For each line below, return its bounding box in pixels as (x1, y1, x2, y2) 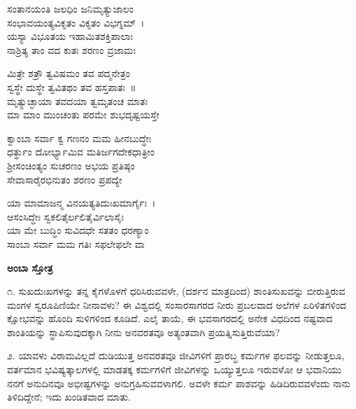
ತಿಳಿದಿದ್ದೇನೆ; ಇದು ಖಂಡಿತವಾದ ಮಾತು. (7, 389, 131, 404)
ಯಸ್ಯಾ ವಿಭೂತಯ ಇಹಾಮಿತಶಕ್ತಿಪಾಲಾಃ (7, 29, 133, 43)
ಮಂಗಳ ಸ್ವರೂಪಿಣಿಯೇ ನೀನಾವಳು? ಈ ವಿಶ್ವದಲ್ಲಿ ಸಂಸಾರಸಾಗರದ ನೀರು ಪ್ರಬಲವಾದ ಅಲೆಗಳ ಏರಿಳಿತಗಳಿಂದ (7, 297, 347, 312)
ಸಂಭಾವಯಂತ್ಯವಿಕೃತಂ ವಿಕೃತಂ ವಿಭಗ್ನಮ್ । (7, 15, 145, 29)
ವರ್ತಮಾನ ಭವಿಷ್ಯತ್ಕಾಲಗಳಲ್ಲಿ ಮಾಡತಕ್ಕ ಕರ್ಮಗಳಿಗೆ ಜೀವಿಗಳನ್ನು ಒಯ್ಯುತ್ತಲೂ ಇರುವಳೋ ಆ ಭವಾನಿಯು (7, 362, 342, 377)
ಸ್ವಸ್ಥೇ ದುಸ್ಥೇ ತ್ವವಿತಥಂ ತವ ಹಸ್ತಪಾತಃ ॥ (7, 79, 136, 94)
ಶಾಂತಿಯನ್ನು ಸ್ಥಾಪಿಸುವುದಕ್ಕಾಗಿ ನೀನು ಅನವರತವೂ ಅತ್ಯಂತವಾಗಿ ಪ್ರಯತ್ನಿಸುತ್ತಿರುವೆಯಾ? (7, 324, 280, 339)
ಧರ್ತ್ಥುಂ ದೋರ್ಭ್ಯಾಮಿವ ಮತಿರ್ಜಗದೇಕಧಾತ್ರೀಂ (7, 144, 155, 159)
